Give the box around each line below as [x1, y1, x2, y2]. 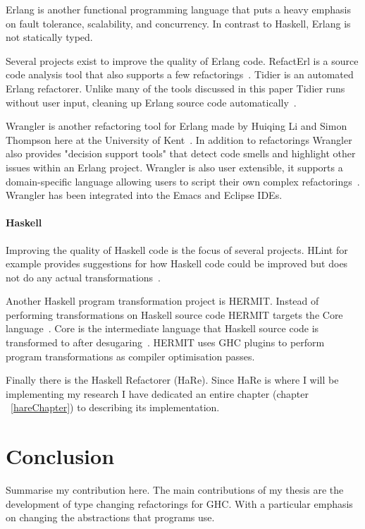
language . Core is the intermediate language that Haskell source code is [6, 321, 319, 336]
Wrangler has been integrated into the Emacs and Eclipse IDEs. [6, 188, 283, 202]
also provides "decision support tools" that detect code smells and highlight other [6, 146, 356, 161]
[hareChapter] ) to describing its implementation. [11, 400, 220, 415]
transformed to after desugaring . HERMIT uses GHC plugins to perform [6, 335, 325, 350]
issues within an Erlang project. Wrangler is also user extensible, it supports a [6, 159, 343, 174]
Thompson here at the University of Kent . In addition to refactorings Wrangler [6, 132, 352, 147]
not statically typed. [6, 30, 93, 44]
